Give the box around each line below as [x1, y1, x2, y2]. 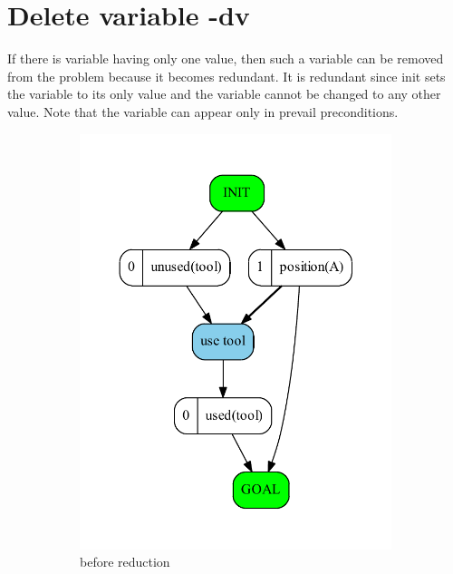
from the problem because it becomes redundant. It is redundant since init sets [7, 66, 446, 85]
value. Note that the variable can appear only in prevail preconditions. [7, 102, 399, 121]
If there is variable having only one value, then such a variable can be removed [7, 49, 444, 68]
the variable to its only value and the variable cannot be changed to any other [7, 84, 441, 103]
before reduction [80, 552, 170, 571]
